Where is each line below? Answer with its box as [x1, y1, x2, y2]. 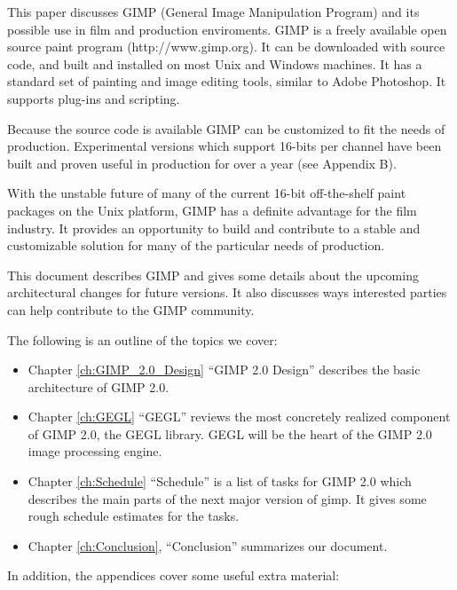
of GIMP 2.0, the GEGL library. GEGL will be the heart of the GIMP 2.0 [28, 424, 432, 443]
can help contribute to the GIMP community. [7, 300, 255, 319]
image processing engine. [28, 442, 162, 460]
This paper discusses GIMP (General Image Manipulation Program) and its [7, 3, 420, 20]
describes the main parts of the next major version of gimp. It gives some [28, 489, 427, 507]
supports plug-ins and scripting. [7, 89, 180, 107]
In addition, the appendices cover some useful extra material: [7, 566, 340, 585]
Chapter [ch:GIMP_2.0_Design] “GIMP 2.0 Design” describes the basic [28, 360, 421, 379]
